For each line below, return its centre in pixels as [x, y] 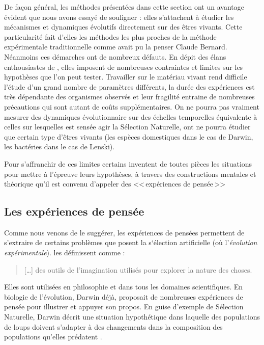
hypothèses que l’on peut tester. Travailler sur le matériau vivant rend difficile [126, 77]
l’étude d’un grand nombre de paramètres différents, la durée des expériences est [129, 86]
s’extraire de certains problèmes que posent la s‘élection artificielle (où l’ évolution [131, 242]
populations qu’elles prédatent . [53, 337]
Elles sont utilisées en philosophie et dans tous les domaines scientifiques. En [124, 287]
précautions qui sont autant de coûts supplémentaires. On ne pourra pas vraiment [132, 106]
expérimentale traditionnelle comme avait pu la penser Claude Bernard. [116, 47]
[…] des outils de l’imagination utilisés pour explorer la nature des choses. [138, 269]
